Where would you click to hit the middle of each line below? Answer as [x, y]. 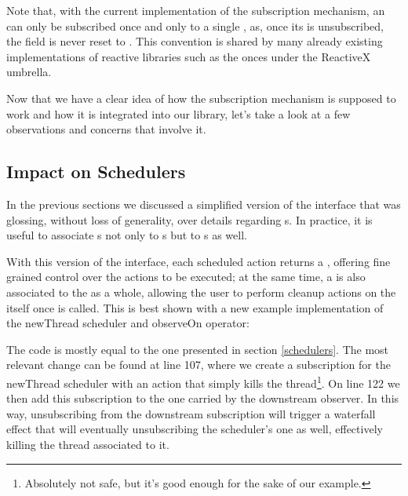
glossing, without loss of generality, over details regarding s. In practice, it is [189, 219]
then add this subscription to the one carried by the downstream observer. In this [203, 398]
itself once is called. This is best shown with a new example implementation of [195, 307]
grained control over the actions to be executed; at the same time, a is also [186, 277]
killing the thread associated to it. [88, 444]
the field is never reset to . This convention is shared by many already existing [195, 41]
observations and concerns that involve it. [106, 129]
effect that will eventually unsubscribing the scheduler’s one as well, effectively [195, 429]
